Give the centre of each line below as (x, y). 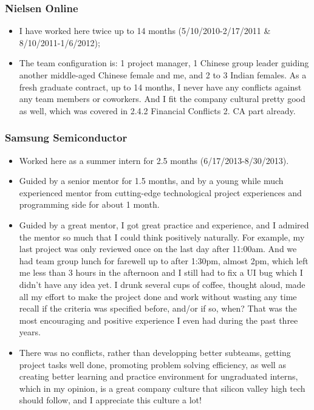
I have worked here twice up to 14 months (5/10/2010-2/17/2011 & (145, 31)
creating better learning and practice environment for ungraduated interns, (159, 376)
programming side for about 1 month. (89, 204)
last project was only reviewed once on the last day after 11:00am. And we (158, 249)
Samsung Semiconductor (66, 138)
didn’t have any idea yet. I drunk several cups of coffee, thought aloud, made (162, 284)
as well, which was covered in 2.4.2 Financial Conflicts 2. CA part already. (157, 110)
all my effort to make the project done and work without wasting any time (158, 296)
